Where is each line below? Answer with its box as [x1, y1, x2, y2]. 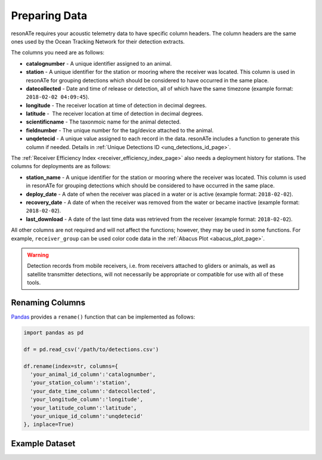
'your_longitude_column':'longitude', [30, 396, 143, 403]
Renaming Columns [11, 297, 86, 307]
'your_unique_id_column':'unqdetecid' [30, 412, 143, 419]
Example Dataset [11, 439, 76, 449]
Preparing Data [11, 9, 88, 22]
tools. [27, 279, 41, 286]
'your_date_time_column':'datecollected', [30, 388, 156, 394]
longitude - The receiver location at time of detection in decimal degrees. [26, 101, 207, 109]
